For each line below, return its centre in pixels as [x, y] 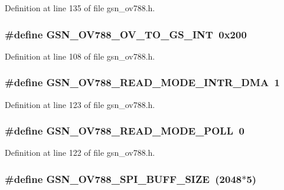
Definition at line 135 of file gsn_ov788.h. [80, 8]
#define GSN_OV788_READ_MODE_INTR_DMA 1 [142, 82]
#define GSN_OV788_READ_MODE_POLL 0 [125, 131]
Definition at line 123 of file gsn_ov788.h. [80, 104]
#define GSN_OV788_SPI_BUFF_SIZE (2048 [123, 178]
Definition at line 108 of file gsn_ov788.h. [80, 56]
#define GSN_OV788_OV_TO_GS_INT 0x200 [126, 34]
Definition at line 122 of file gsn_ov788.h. [80, 153]
